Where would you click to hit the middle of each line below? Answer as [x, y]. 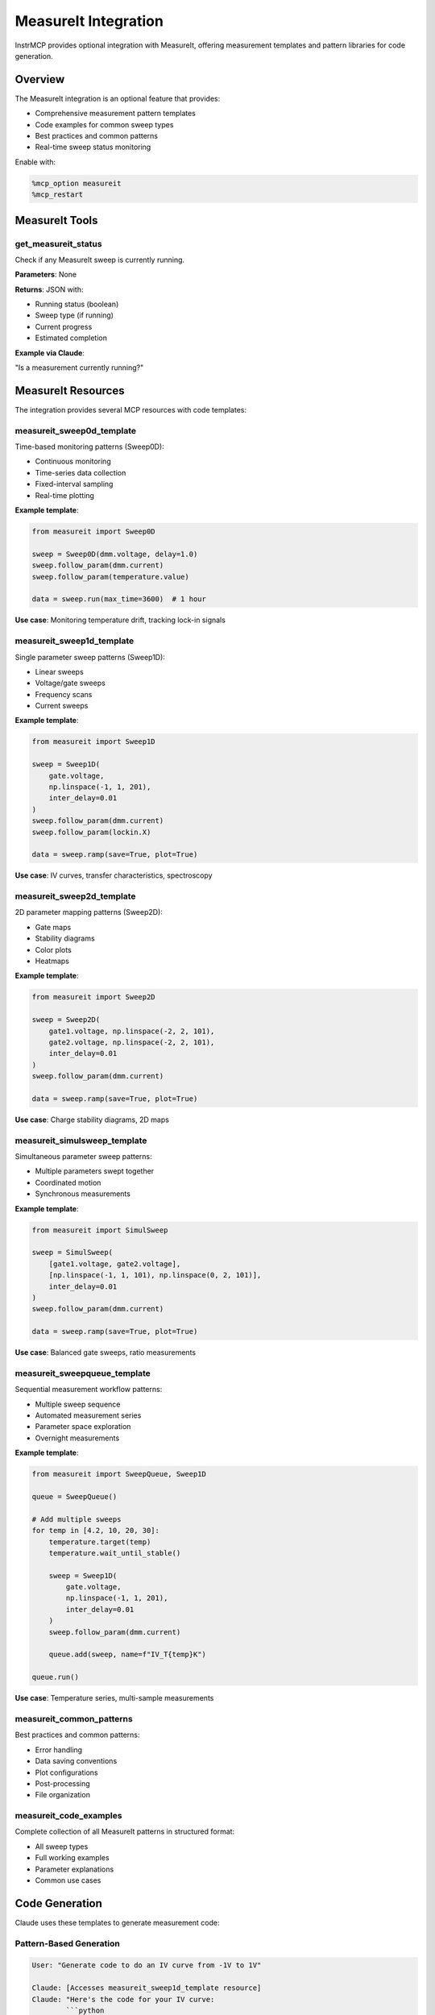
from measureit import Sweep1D [94, 742]
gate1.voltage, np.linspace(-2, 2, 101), [132, 1031]
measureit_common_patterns [74, 1718]
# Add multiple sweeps [77, 1519]
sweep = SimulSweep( [72, 1253]
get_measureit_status [58, 243]
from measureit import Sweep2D [94, 997]
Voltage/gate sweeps [70, 683]
